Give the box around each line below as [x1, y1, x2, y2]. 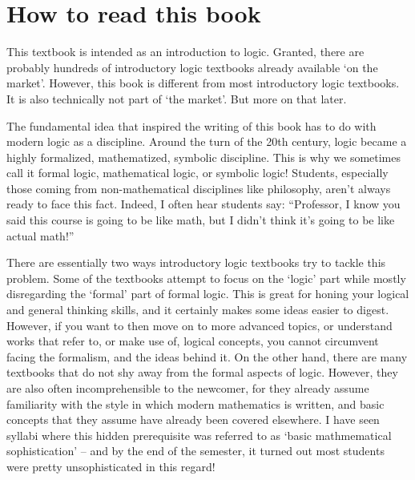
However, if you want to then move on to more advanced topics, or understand [6, 317, 393, 333]
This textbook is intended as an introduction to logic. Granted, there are [6, 43, 365, 60]
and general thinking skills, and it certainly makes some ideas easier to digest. [6, 301, 389, 318]
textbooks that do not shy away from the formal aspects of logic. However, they [6, 364, 398, 381]
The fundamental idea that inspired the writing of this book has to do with [6, 117, 377, 134]
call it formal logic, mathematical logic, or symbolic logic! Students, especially [6, 164, 389, 181]
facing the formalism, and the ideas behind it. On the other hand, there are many [6, 348, 408, 365]
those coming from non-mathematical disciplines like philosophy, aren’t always [6, 179, 391, 196]
